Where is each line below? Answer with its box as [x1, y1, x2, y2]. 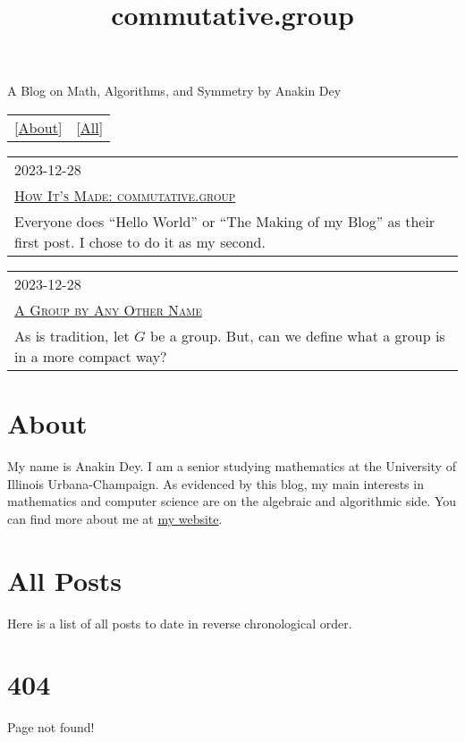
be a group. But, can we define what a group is [149, 325, 445, 346]
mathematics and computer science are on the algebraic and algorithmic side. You [7, 492, 457, 510]
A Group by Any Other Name [14, 299, 202, 320]
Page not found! [7, 718, 95, 737]
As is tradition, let [14, 325, 130, 346]
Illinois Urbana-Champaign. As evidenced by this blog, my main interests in [7, 474, 424, 493]
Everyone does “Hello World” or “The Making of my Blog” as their [14, 210, 435, 232]
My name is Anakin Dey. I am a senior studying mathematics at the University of [7, 457, 456, 476]
